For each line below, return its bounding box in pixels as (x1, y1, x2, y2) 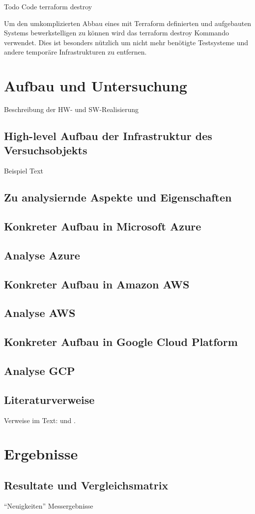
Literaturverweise (4, 392, 95, 407)
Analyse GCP (4, 363, 75, 378)
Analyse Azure (4, 247, 80, 262)
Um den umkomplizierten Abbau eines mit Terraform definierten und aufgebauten (4, 18, 252, 28)
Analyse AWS (4, 305, 76, 320)
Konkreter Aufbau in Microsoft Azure (4, 219, 201, 234)
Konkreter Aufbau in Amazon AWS (4, 276, 190, 291)
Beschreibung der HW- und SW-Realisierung (4, 104, 139, 114)
